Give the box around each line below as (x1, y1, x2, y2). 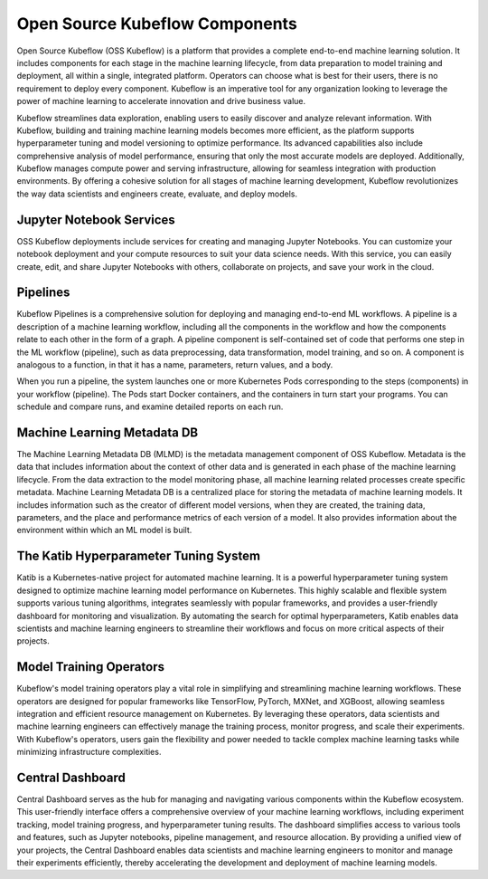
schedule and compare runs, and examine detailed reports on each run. (16, 401, 284, 412)
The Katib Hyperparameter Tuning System (16, 549, 261, 564)
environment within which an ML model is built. (16, 525, 192, 536)
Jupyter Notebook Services (16, 212, 175, 227)
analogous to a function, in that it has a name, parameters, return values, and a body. (16, 359, 333, 370)
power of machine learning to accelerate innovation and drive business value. (16, 96, 306, 107)
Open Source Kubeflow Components (16, 14, 297, 33)
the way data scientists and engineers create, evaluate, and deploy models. (16, 188, 298, 199)
